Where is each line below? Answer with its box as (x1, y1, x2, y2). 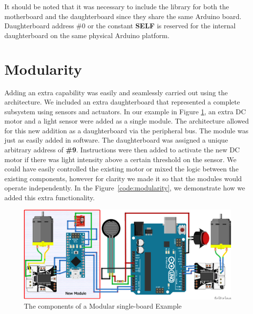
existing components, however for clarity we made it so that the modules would (4, 173, 242, 183)
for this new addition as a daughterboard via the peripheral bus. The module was (4, 125, 249, 135)
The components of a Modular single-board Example (24, 301, 182, 311)
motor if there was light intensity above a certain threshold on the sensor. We (4, 154, 237, 164)
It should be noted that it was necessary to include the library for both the (4, 1, 229, 11)
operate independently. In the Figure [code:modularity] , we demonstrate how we (4, 183, 245, 193)
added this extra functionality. (4, 192, 95, 203)
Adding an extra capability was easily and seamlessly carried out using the (4, 87, 228, 97)
